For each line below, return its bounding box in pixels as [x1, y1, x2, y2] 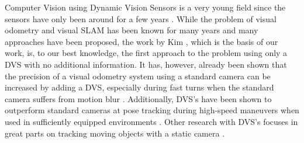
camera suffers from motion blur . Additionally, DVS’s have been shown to [5, 92, 272, 104]
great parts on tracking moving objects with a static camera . [5, 127, 225, 139]
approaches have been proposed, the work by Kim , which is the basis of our [5, 35, 278, 47]
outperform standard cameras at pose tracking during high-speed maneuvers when [5, 104, 299, 116]
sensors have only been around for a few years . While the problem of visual [5, 12, 277, 25]
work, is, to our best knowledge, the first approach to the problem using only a [5, 47, 288, 59]
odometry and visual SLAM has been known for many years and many [5, 24, 258, 36]
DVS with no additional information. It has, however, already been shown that [5, 58, 287, 70]
